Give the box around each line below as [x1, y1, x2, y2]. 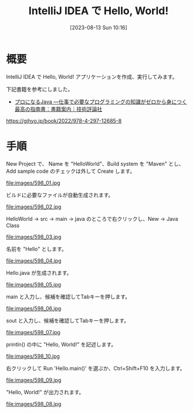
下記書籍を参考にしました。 [6, 85, 73, 93]
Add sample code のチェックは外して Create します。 [6, 167, 136, 174]
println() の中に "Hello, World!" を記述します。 [6, 341, 117, 348]
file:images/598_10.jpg [6, 352, 60, 360]
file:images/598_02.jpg [6, 203, 62, 210]
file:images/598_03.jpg [6, 233, 62, 240]
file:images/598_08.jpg [6, 400, 62, 407]
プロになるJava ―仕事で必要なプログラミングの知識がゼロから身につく [14, 98, 188, 105]
